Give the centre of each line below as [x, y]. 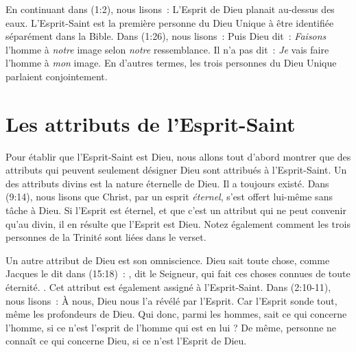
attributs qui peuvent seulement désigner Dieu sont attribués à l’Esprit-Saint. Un [176, 170]
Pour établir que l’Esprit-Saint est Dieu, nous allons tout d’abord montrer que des [178, 156]
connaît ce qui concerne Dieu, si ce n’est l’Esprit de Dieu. [126, 341]
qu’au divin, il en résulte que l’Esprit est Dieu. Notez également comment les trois [178, 223]
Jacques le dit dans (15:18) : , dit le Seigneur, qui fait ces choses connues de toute [178, 273]
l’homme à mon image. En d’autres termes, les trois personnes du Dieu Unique [171, 63]
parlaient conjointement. [57, 76]
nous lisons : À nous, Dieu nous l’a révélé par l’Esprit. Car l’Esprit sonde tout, [171, 300]
